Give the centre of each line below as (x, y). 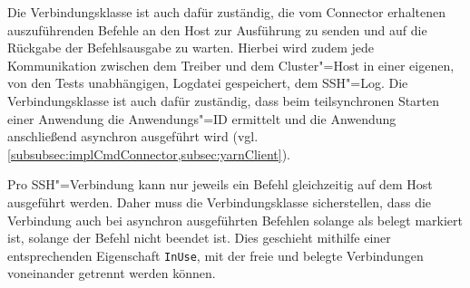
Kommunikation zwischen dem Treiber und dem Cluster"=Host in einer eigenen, (231, 65)
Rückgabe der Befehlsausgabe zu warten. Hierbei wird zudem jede (191, 48)
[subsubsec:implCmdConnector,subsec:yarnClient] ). (149, 154)
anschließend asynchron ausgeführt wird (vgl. (133, 136)
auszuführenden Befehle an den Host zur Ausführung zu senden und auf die (217, 29)
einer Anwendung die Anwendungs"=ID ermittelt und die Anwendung (202, 118)
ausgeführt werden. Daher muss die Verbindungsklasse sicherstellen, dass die (220, 202)
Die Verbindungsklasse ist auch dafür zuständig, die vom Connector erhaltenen (226, 12)
